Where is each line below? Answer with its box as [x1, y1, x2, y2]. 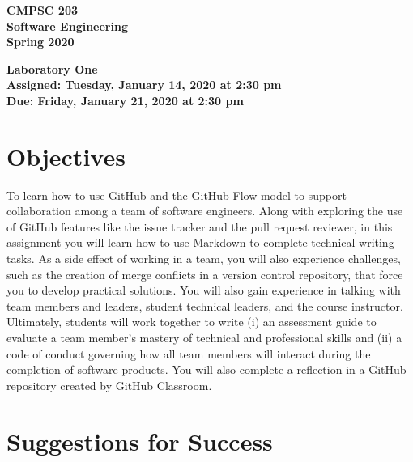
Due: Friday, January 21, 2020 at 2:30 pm [6, 91, 244, 108]
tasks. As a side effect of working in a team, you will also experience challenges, [6, 250, 401, 267]
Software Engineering [6, 17, 128, 34]
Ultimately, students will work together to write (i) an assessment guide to [6, 313, 377, 330]
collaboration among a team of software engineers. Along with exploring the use [6, 202, 403, 219]
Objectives [6, 139, 126, 172]
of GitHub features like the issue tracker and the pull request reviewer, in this [6, 218, 393, 235]
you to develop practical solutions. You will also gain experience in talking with [6, 282, 401, 299]
